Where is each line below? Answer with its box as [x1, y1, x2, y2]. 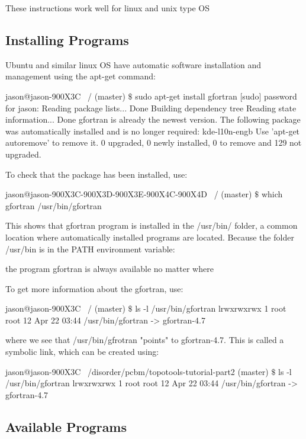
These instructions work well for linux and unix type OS [5, 2, 210, 14]
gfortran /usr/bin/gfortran [5, 199, 102, 212]
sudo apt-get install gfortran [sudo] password [135, 89, 297, 102]
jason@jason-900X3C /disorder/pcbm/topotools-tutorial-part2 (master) [5, 365, 269, 377]
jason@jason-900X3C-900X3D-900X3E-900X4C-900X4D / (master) [5, 188, 252, 200]
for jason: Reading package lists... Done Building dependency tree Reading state [5, 101, 297, 114]
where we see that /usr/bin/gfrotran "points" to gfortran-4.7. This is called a [5, 334, 284, 346]
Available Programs [5, 417, 127, 435]
